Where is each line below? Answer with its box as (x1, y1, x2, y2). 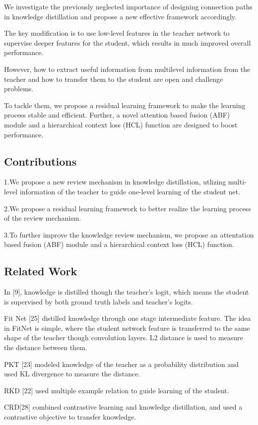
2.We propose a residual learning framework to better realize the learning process (4, 203, 251, 213)
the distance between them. (4, 342, 87, 353)
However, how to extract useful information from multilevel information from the (4, 63, 251, 74)
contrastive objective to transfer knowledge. (4, 412, 136, 422)
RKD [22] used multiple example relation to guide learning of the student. (4, 385, 229, 395)
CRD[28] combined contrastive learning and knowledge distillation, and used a (4, 402, 243, 412)
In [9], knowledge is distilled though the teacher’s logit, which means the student (4, 287, 249, 297)
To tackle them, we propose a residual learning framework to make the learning (4, 100, 246, 110)
